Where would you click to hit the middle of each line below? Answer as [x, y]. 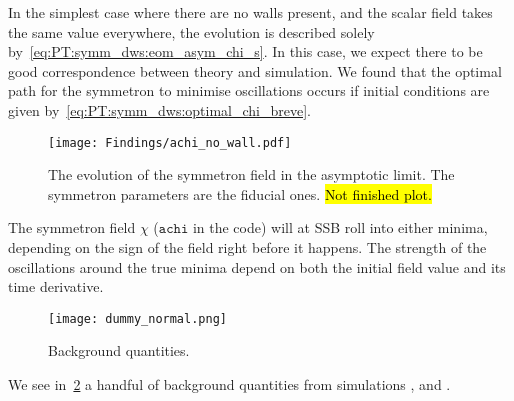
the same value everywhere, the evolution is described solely [191, 31]
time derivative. [56, 286]
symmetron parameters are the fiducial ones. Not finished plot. [240, 193]
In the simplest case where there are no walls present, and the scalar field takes [250, 12]
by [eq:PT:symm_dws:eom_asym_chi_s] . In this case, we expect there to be [245, 51]
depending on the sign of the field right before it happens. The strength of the [247, 247]
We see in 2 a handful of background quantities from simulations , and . [229, 384]
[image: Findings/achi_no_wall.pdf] [170, 142]
